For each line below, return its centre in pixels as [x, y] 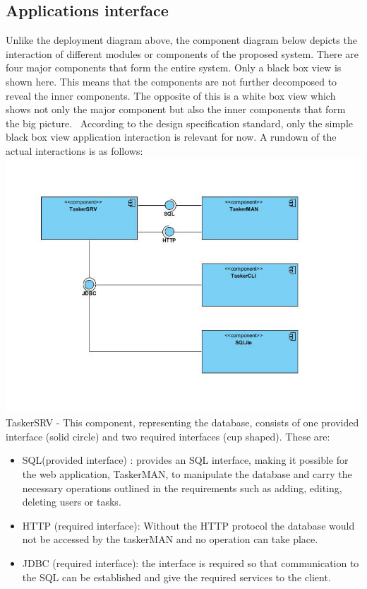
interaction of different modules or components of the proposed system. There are [182, 53]
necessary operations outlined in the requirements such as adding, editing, [182, 488]
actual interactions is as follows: [74, 150]
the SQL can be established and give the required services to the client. [176, 577]
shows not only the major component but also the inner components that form [176, 109]
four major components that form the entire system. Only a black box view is [174, 68]
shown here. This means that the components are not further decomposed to [172, 81]
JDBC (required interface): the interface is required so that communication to [191, 562]
